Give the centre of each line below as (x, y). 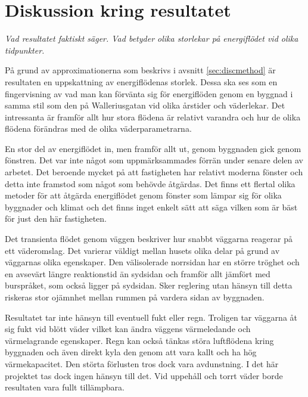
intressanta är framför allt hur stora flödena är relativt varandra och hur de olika (153, 117)
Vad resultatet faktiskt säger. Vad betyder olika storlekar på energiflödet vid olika (152, 38)
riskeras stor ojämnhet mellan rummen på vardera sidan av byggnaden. (135, 297)
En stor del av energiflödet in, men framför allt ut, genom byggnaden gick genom (153, 148)
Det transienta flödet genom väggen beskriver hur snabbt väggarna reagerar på (149, 239)
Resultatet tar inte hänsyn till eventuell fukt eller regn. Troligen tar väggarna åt (151, 317)
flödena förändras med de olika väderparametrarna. (98, 128)
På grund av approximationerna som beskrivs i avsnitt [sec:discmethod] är (140, 70)
